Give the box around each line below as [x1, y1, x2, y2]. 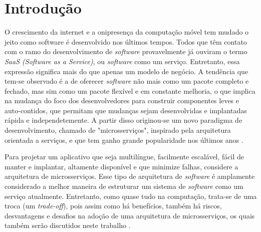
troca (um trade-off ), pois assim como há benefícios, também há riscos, [5, 200, 222, 211]
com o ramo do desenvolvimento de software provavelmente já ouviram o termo [5, 46, 247, 57]
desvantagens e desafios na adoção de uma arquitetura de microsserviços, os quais [5, 210, 255, 220]
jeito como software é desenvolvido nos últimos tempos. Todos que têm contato [5, 36, 247, 47]
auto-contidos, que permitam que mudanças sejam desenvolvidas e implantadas [5, 105, 247, 115]
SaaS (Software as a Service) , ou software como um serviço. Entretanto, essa [5, 56, 240, 66]
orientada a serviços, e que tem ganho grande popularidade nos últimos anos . [5, 134, 243, 145]
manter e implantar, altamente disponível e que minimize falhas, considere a [5, 161, 238, 171]
